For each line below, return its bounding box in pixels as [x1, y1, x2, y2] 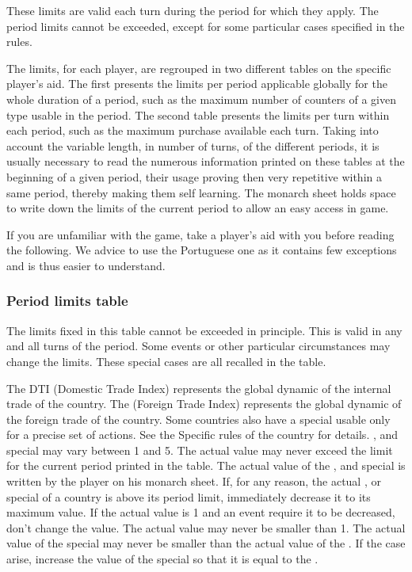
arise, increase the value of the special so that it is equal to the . [6, 551, 319, 567]
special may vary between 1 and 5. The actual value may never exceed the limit [6, 441, 393, 458]
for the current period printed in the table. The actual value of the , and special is [6, 457, 406, 474]
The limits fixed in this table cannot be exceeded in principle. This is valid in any [6, 322, 402, 338]
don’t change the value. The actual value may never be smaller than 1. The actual [6, 519, 406, 536]
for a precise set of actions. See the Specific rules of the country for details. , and [6, 426, 399, 443]
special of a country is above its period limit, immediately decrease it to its [6, 488, 371, 505]
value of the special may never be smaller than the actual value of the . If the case [6, 535, 406, 551]
